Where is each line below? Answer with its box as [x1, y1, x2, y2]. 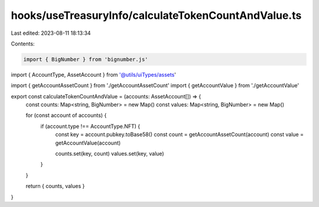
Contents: [11, 40, 35, 47]
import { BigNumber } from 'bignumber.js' [23, 56, 148, 63]
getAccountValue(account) [55, 139, 121, 146]
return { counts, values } [25, 183, 85, 190]
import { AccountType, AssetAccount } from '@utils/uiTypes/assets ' [11, 71, 177, 78]
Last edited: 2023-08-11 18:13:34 [11, 29, 91, 37]
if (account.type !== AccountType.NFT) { [40, 123, 141, 130]
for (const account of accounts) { [25, 112, 107, 119]
